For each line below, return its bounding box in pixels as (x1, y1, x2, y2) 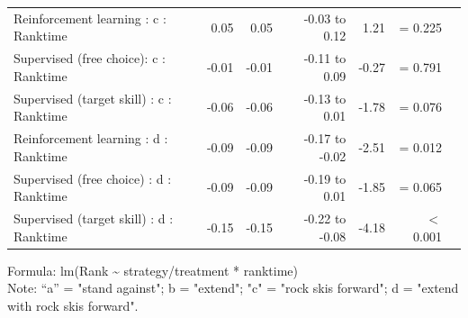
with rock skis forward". (7, 295, 139, 314)
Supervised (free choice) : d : (13, 168, 172, 187)
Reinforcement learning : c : (13, 8, 166, 27)
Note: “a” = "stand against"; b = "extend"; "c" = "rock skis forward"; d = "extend (7, 278, 459, 297)
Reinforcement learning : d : (13, 129, 168, 148)
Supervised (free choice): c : (13, 49, 166, 68)
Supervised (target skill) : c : (13, 88, 172, 107)
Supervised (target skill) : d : (13, 208, 174, 227)
